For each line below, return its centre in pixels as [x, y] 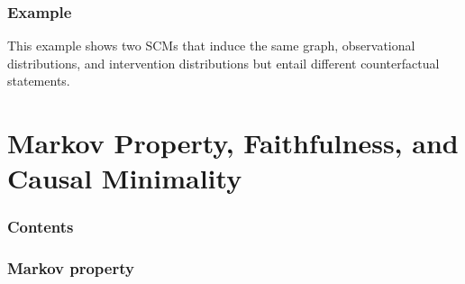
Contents [41, 227]
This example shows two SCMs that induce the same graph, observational [211, 46]
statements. [39, 81]
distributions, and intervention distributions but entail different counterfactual [223, 63]
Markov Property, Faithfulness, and [233, 143]
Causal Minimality [125, 178]
